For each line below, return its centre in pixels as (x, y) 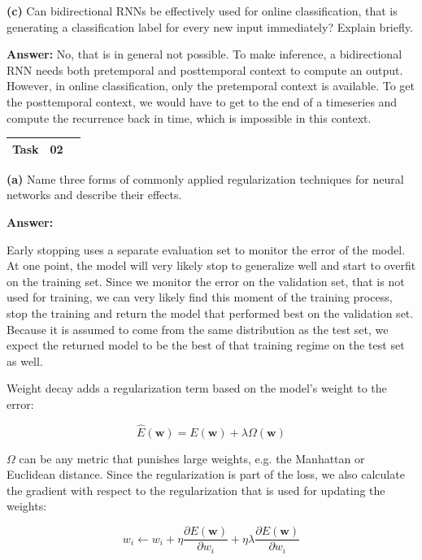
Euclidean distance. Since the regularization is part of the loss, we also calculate (206, 474)
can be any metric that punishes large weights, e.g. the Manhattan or (192, 458)
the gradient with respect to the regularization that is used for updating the (196, 490)
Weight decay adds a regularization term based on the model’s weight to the (197, 388)
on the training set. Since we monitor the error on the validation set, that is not (206, 281)
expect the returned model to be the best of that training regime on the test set (206, 345)
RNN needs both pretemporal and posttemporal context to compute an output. (205, 69)
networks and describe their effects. (94, 195)
